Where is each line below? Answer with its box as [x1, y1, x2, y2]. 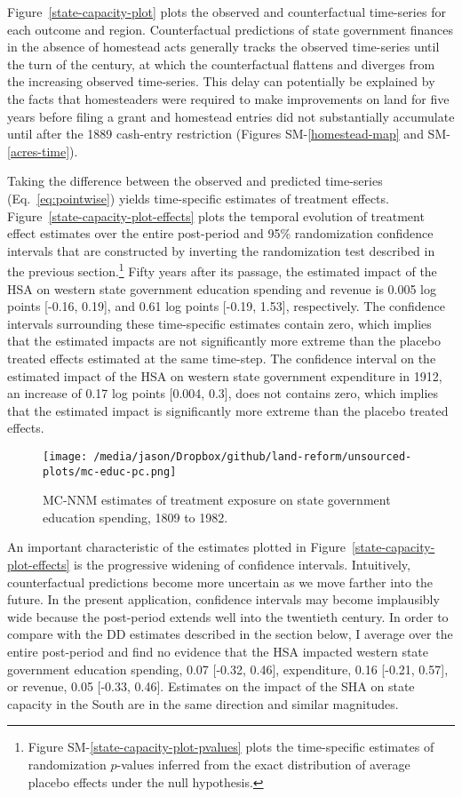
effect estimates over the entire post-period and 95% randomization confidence [7, 224, 434, 243]
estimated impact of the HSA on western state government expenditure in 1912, [7, 366, 442, 385]
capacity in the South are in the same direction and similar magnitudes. [7, 694, 399, 713]
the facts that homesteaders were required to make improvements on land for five [7, 89, 450, 108]
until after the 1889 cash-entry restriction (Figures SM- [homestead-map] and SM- [7, 124, 450, 143]
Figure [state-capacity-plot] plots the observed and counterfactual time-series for [7, 3, 446, 20]
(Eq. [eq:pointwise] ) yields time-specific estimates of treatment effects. [7, 188, 389, 207]
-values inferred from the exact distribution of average [116, 754, 410, 773]
